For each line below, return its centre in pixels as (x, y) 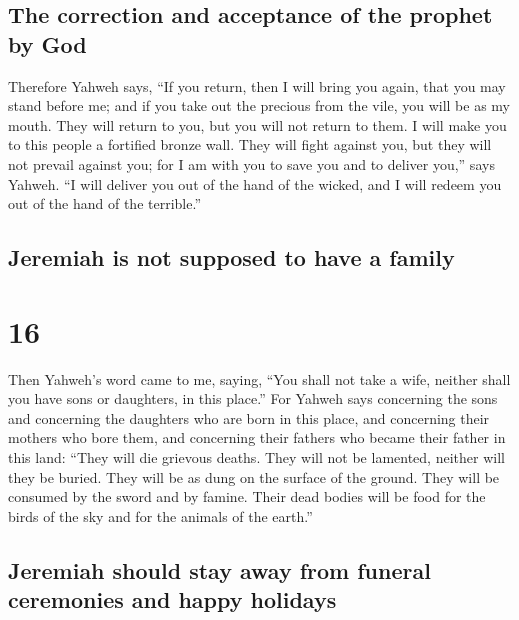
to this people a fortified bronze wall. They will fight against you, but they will (250, 144)
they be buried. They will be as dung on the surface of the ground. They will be (254, 476)
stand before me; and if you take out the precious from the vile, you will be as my (259, 105)
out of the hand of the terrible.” (104, 203)
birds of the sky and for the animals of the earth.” (160, 515)
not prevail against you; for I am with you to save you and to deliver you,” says (251, 163)
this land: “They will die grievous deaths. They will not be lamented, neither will (256, 457)
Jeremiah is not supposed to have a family (231, 257)
